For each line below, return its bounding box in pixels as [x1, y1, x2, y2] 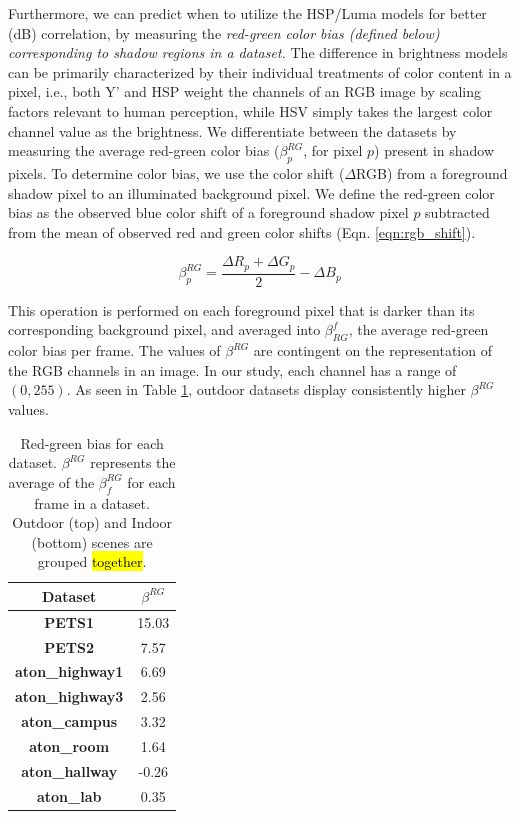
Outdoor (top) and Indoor [12, 512, 173, 533]
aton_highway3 [15, 686, 124, 707]
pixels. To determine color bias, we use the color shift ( [8, 162, 345, 183]
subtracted [425, 202, 490, 223]
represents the [90, 452, 176, 473]
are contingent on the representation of [253, 340, 492, 361]
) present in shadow [374, 140, 495, 161]
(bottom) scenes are [31, 531, 153, 552]
